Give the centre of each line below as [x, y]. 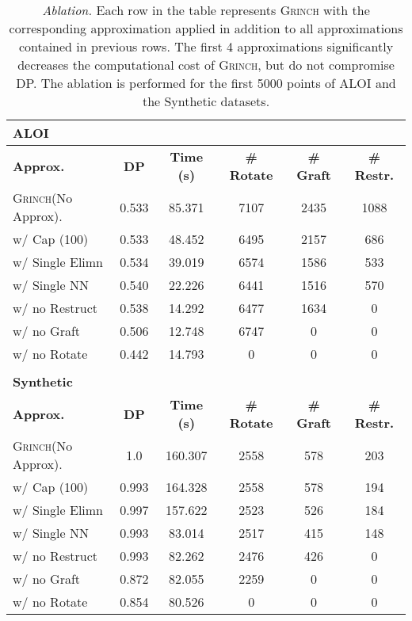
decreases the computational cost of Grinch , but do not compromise [206, 65]
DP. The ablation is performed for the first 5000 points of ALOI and [206, 83]
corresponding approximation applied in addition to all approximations [206, 28]
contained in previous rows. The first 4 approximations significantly [206, 46]
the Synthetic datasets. [206, 101]
